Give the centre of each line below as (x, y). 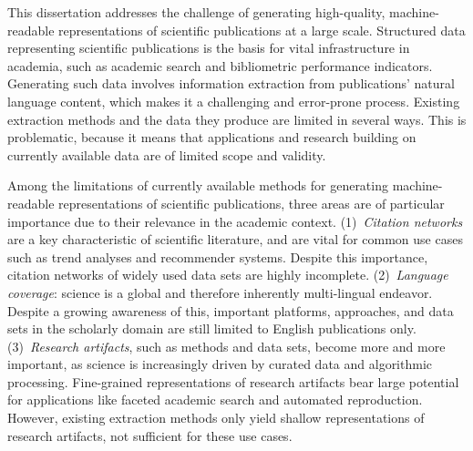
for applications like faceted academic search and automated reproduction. (215, 400)
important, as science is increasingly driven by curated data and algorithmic (220, 364)
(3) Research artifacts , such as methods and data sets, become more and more (226, 346)
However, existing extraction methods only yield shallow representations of (216, 418)
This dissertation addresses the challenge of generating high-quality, (196, 12)
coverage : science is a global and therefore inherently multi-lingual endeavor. (220, 292)
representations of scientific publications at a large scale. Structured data (262, 30)
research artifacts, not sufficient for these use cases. (150, 435)
